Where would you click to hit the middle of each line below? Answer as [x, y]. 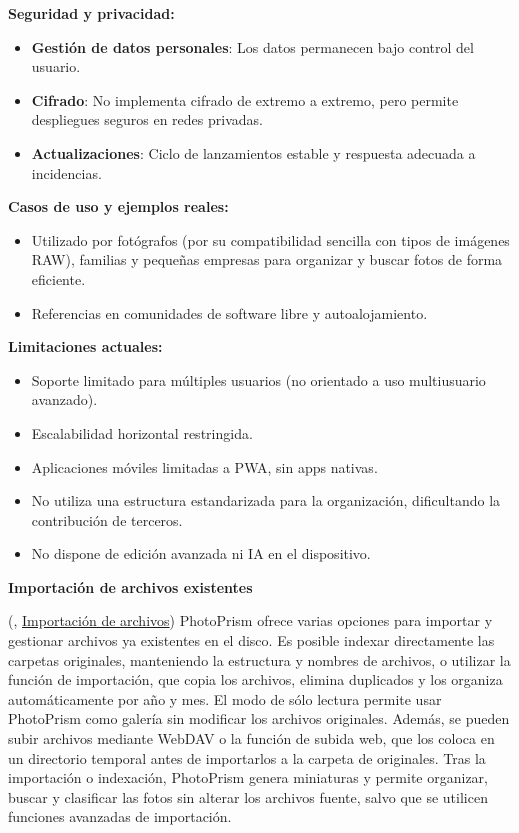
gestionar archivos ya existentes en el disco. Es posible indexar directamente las [251, 640]
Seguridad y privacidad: [91, 13]
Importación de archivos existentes [130, 586]
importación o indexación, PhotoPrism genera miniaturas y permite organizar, [248, 777]
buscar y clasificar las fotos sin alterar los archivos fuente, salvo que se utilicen [248, 796]
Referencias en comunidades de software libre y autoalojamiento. [229, 312]
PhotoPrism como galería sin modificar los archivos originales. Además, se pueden [259, 718]
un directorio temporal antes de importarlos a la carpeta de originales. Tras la [247, 757]
